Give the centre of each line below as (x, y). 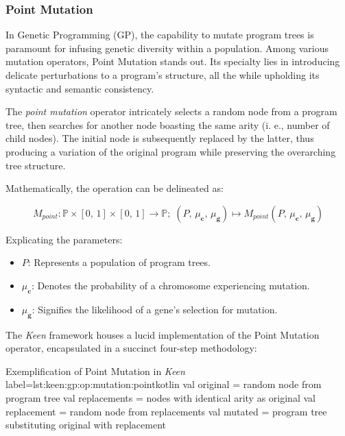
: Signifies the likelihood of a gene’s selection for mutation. (155, 309)
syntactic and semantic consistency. (80, 88)
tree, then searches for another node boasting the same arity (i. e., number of (168, 124)
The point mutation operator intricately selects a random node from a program (171, 111)
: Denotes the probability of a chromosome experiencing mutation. (171, 285)
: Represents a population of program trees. (119, 262)
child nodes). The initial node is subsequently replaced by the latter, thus (160, 138)
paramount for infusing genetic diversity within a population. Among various (167, 48)
